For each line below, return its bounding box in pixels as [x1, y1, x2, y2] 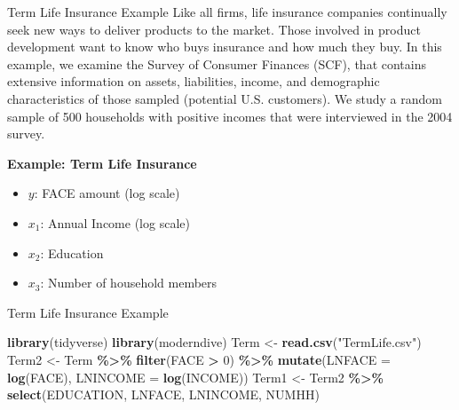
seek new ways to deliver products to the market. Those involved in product [7, 20, 421, 38]
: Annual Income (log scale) [40, 213, 190, 232]
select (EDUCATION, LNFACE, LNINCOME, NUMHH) [7, 385, 320, 404]
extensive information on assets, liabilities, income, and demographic [7, 72, 380, 91]
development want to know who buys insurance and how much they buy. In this [7, 37, 442, 56]
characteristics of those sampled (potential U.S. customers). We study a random [7, 89, 442, 107]
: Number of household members [40, 273, 218, 292]
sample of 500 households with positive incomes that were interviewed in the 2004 [7, 106, 453, 125]
